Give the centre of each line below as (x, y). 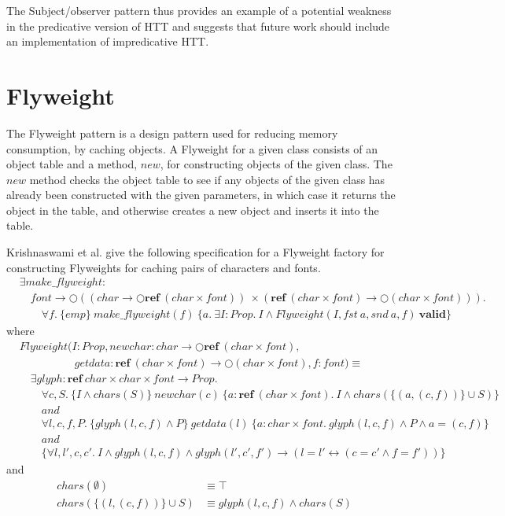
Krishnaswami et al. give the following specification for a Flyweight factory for (195, 252)
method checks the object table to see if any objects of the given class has (207, 179)
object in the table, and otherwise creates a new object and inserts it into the (193, 210)
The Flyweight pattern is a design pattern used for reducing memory (172, 133)
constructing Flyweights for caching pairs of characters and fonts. (164, 267)
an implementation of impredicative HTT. (108, 41)
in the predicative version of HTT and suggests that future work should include (198, 26)
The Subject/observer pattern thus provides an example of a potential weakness (199, 10)
